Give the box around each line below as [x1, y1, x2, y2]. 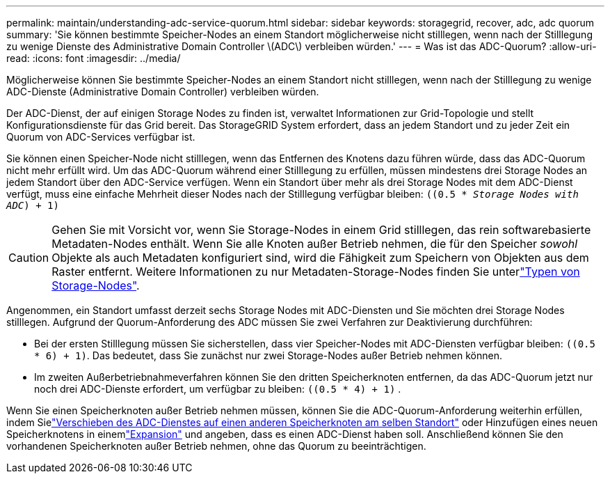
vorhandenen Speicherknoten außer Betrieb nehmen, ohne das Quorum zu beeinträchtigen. [6, 440, 426, 452]
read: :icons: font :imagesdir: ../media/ [6, 52, 181, 64]
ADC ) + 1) [6, 200, 59, 211]
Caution [8, 251, 49, 265]
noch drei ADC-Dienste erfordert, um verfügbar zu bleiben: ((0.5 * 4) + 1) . [34, 383, 401, 395]
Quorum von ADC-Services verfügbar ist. [6, 131, 195, 143]
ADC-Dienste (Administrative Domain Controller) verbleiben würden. [6, 86, 319, 97]
